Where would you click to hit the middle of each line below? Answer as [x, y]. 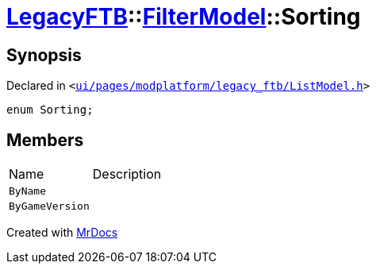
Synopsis [44, 55]
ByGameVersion [49, 206]
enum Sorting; [50, 110]
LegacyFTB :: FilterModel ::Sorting [184, 17]
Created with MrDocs [62, 233]
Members [45, 140]
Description [127, 174]
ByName [27, 191]
